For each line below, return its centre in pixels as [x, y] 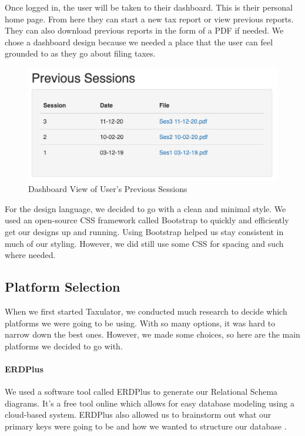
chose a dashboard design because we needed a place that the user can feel [139, 42]
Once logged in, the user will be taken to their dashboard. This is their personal [149, 7]
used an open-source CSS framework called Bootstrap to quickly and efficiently [147, 220]
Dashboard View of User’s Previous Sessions [108, 189]
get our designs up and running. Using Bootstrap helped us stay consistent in [144, 232]
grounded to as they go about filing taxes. [80, 53]
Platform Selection [63, 287]
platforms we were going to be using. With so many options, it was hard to [140, 323]
